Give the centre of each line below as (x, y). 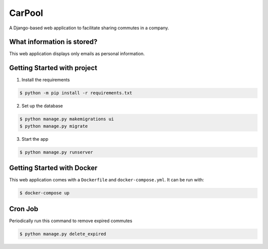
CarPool (26, 13)
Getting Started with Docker (53, 168)
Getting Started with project (53, 68)
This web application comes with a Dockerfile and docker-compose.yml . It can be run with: (107, 180)
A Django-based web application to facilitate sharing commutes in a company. (89, 28)
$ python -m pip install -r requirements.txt (76, 93)
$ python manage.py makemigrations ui (67, 119)
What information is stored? (53, 42)
